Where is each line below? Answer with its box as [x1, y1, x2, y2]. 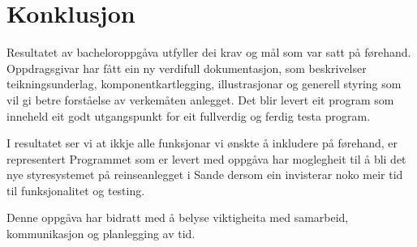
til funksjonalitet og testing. [6, 181, 145, 198]
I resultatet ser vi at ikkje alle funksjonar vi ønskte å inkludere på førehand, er [6, 134, 398, 151]
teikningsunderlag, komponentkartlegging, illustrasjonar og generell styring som [6, 75, 402, 92]
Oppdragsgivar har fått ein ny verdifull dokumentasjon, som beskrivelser [6, 59, 367, 76]
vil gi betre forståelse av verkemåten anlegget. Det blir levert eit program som [6, 91, 394, 108]
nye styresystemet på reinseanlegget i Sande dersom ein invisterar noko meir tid [6, 166, 403, 183]
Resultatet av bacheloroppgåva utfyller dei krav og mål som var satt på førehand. [6, 44, 411, 61]
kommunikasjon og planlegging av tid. [6, 225, 196, 242]
